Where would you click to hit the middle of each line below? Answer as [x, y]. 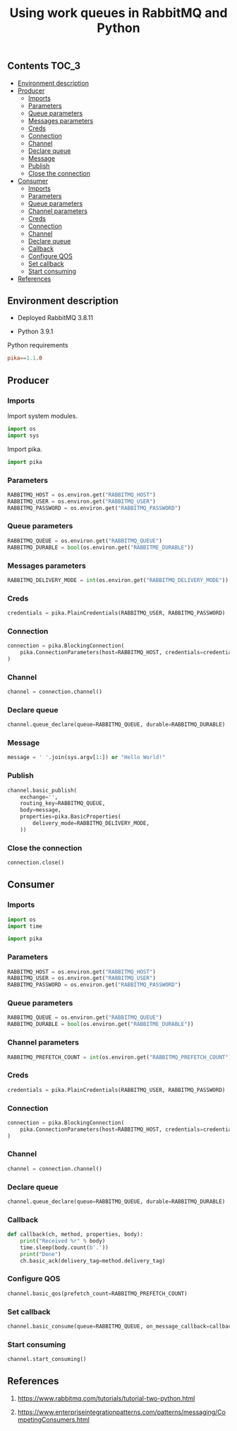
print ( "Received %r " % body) [63, 1241]
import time [25, 926]
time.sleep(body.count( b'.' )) [65, 1248]
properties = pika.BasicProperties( [71, 817]
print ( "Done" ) [41, 1254]
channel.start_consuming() [47, 1359]
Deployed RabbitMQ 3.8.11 [55, 318]
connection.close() [36, 863]
